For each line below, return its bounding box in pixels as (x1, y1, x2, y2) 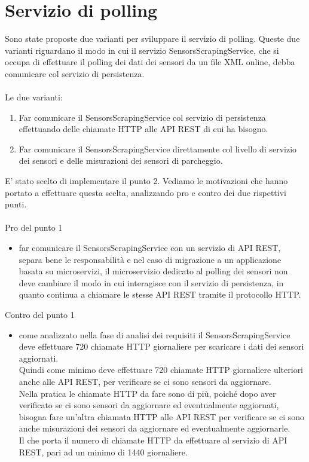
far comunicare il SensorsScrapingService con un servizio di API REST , (19, 241, 281, 254)
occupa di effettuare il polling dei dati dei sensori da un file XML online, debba (5, 56, 295, 68)
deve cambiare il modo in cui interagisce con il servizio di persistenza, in (19, 276, 284, 289)
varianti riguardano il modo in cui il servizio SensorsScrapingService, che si (5, 44, 279, 56)
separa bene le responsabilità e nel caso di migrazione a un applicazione (19, 253, 282, 265)
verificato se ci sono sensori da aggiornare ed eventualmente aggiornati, (19, 399, 279, 411)
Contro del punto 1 (5, 308, 75, 320)
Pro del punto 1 (5, 221, 63, 234)
